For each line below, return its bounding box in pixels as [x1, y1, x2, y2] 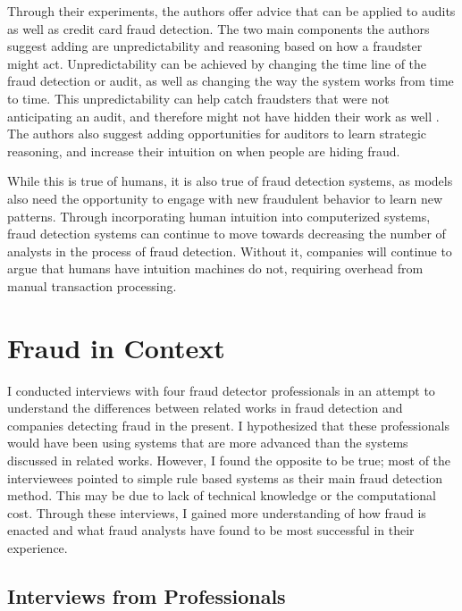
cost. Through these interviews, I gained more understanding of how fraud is [7, 503, 426, 522]
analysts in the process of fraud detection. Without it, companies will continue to [7, 241, 452, 260]
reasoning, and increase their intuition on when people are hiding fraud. [7, 141, 400, 160]
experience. [7, 538, 68, 557]
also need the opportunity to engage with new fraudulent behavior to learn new [7, 188, 443, 207]
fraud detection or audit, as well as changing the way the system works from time [7, 71, 454, 90]
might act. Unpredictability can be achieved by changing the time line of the [7, 54, 427, 72]
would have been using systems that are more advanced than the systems [7, 433, 408, 452]
